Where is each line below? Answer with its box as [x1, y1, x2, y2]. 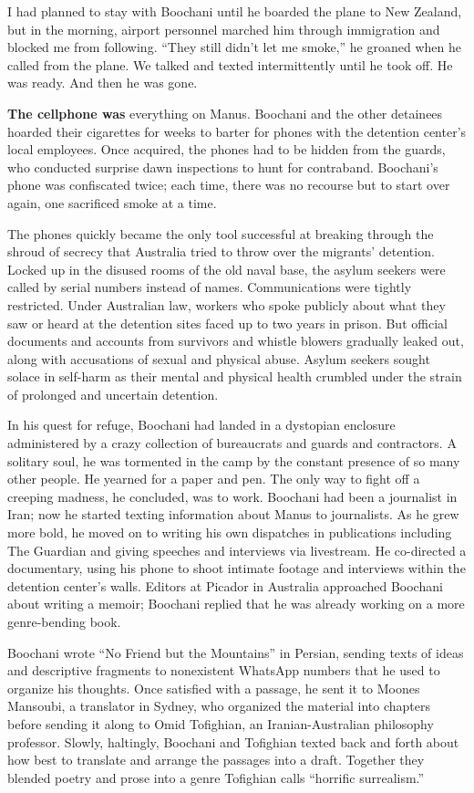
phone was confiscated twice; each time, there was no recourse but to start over [7, 175, 450, 194]
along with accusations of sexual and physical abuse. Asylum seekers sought [7, 349, 430, 368]
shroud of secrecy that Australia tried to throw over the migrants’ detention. [7, 242, 435, 261]
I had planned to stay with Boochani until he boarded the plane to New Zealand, [7, 2, 462, 20]
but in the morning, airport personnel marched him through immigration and [7, 19, 440, 38]
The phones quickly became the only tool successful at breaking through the [7, 224, 434, 243]
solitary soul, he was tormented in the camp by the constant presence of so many [7, 451, 460, 470]
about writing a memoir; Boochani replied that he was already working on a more [7, 594, 465, 613]
